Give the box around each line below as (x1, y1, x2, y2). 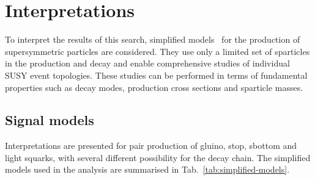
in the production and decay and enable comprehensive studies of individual (5, 57, 290, 70)
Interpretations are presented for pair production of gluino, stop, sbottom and (5, 139, 297, 152)
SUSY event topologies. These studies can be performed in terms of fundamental (5, 68, 308, 81)
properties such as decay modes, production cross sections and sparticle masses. (5, 81, 303, 93)
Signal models (5, 110, 94, 129)
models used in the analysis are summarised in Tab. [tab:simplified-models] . (5, 163, 290, 176)
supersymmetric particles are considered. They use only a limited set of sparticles (5, 45, 310, 57)
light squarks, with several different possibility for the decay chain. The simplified (5, 151, 311, 164)
